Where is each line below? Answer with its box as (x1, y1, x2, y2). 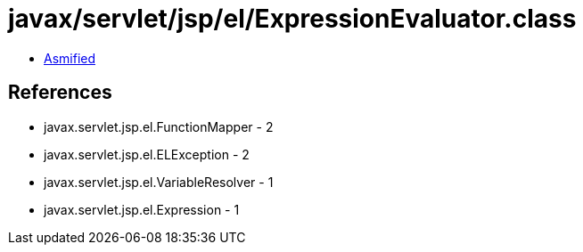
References (8, 81, 112, 104)
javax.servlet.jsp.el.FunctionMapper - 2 (44, 118, 274, 134)
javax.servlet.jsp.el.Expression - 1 (44, 201, 240, 217)
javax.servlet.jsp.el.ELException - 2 (44, 146, 250, 162)
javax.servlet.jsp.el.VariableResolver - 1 (44, 174, 274, 190)
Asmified (44, 50, 96, 66)
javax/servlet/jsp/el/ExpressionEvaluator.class (8, 4, 577, 34)
